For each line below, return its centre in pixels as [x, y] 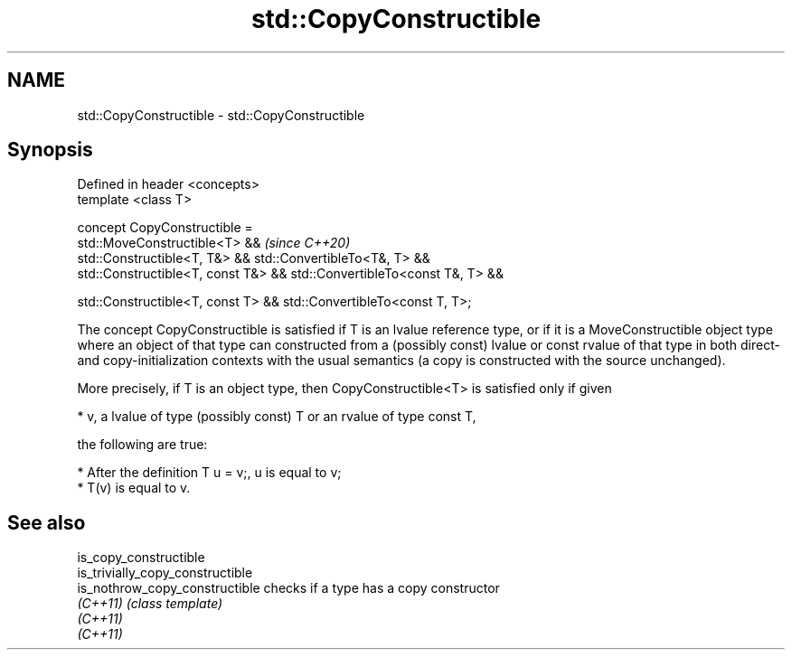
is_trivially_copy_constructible [165, 573]
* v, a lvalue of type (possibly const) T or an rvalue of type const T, [277, 417]
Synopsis [50, 150]
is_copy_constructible [141, 558]
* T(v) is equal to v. [134, 488]
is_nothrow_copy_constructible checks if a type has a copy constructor [288, 588]
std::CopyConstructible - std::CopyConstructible [221, 115]
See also [47, 522]
